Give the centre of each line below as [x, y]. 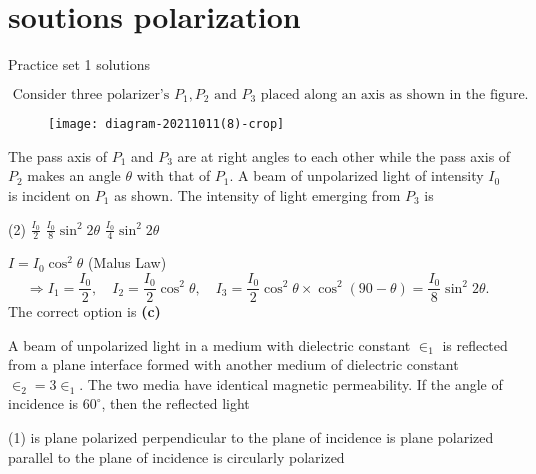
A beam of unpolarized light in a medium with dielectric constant [209, 344]
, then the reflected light [175, 403]
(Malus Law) [127, 262]
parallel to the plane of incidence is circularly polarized [176, 456]
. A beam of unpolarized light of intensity [356, 175]
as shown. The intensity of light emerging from [257, 195]
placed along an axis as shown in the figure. [394, 94]
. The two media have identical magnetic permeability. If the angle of [291, 383]
